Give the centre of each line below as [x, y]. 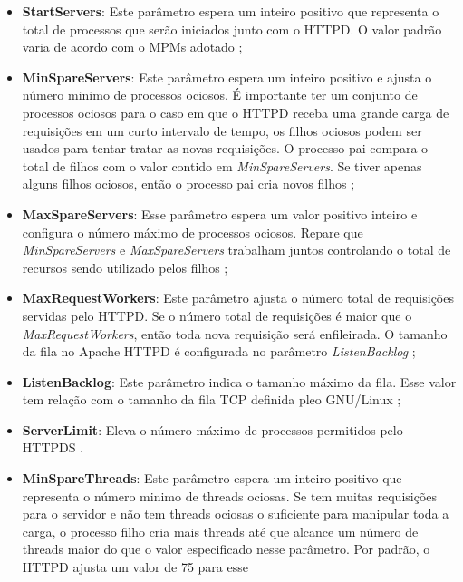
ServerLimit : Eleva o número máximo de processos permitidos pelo [212, 429]
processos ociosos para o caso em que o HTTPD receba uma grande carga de [236, 112]
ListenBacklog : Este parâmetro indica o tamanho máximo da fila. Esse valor [239, 381]
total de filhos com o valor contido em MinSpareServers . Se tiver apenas [222, 165]
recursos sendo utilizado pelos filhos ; [125, 267]
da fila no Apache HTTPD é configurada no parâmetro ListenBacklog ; [219, 351]
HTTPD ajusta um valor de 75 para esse [135, 567]
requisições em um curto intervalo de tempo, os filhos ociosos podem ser [222, 130]
